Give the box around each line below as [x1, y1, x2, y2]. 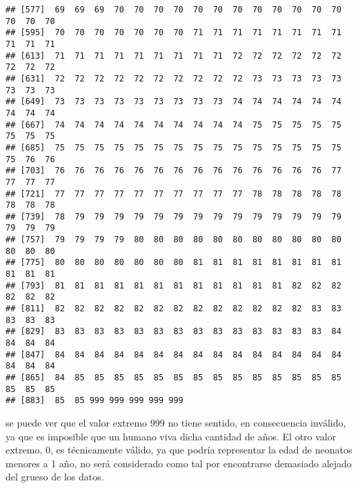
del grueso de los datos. [6, 469, 104, 484]
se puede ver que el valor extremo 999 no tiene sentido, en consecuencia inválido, [6, 415, 346, 429]
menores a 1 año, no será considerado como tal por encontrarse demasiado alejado [6, 456, 352, 470]
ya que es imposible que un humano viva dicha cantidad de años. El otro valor [6, 429, 337, 443]
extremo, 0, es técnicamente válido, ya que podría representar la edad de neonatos [6, 442, 352, 457]
